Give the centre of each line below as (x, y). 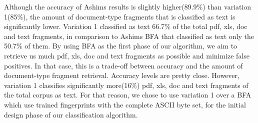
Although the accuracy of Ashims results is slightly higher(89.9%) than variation (128, 6)
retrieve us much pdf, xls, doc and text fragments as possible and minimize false (127, 55)
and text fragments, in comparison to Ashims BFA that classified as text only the (129, 36)
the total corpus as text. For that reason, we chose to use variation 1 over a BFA (128, 95)
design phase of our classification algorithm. (71, 114)
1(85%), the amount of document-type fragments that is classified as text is (120, 16)
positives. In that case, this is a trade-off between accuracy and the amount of (123, 65)
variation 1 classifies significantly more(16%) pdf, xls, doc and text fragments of (126, 85)
